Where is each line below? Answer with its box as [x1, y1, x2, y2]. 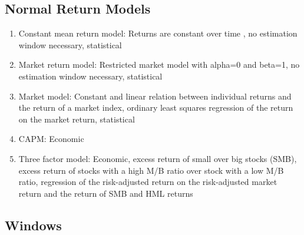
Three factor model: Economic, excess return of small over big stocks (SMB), [18, 152, 297, 164]
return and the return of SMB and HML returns [18, 187, 193, 199]
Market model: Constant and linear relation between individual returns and [18, 90, 292, 102]
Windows [5, 216, 62, 234]
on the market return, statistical [18, 112, 135, 125]
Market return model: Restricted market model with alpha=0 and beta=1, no [18, 58, 300, 71]
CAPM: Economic [18, 133, 84, 145]
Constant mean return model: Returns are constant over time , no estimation [18, 27, 298, 39]
